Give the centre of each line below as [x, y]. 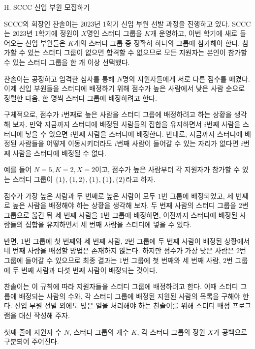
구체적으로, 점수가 [32, 114]
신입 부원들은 [46, 43]
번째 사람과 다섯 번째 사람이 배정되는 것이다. [89, 270]
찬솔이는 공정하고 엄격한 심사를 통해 [59, 78]
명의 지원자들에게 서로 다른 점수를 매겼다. [186, 78]
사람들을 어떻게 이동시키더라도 [66, 143]
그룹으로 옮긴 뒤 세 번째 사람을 [51, 215]
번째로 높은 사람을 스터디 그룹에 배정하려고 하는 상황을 [148, 114]
